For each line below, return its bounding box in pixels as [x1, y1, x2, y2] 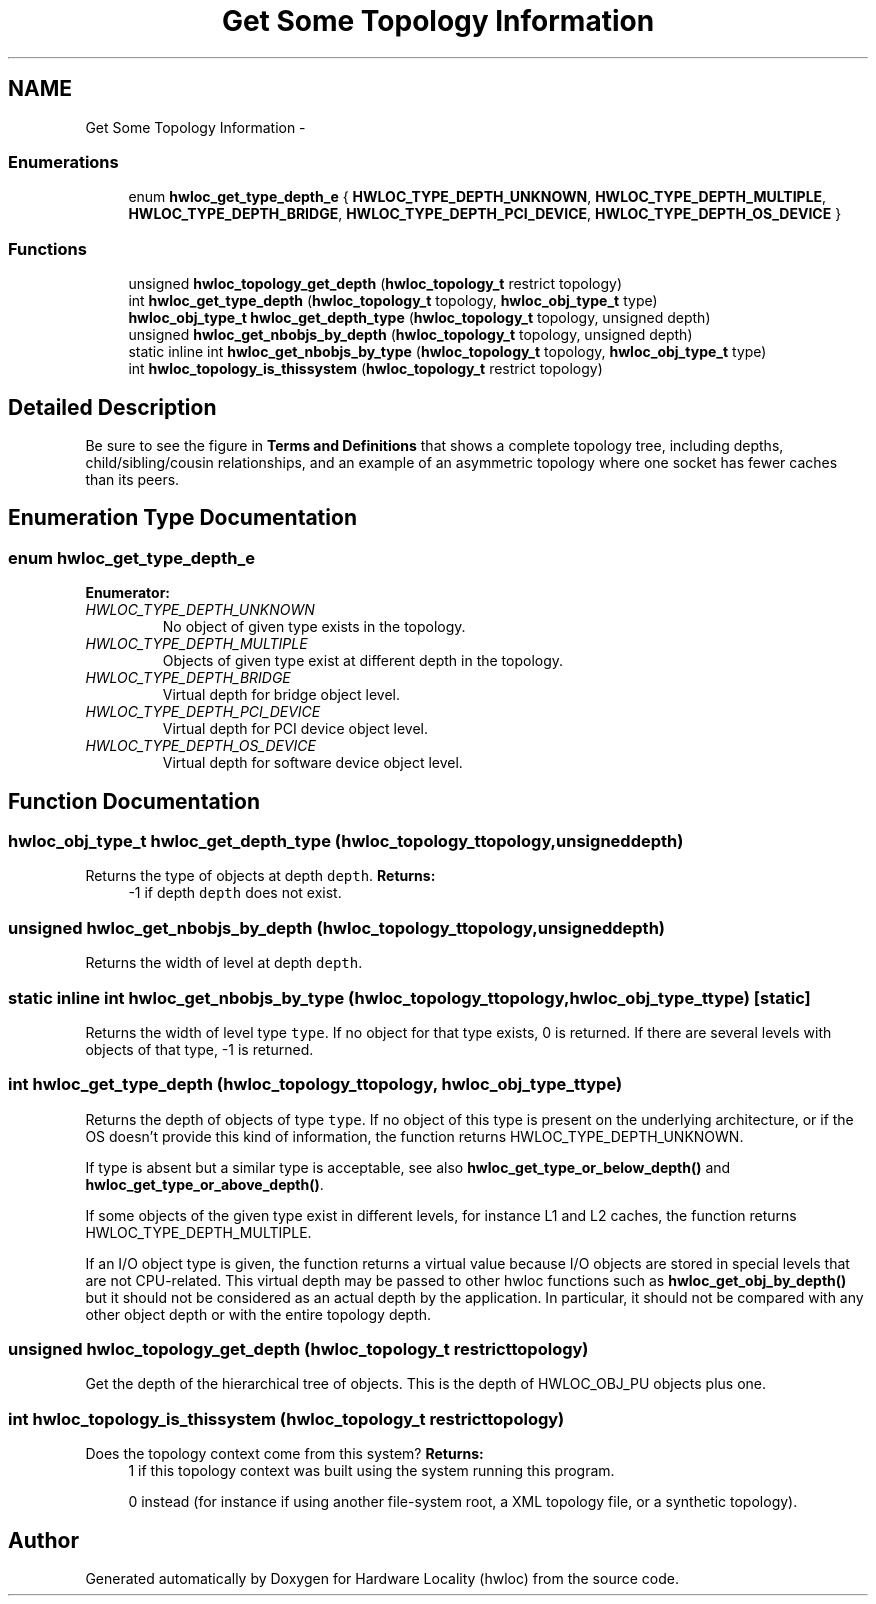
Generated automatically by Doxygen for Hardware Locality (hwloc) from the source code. [85, 1569, 679, 1587]
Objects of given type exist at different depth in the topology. [162, 652, 564, 670]
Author [8, 1527, 79, 1553]
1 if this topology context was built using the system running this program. [128, 1462, 615, 1480]
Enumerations [8, 151, 119, 172]
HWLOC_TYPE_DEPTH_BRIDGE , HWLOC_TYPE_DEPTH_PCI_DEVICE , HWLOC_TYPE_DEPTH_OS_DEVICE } [128, 205, 842, 223]
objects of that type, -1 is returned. [85, 1040, 314, 1058]
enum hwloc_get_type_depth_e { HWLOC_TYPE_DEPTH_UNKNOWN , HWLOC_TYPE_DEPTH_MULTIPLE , [128, 188, 827, 206]
